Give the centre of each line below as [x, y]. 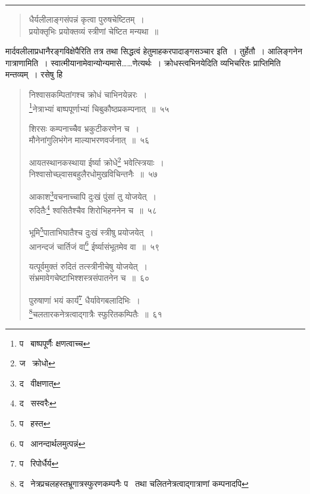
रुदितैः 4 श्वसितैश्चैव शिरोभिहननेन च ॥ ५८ [93, 209]
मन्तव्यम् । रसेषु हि [34, 74]
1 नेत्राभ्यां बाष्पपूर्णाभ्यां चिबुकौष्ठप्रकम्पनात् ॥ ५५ [99, 107]
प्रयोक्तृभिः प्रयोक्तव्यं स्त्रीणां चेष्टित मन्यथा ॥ [93, 31]
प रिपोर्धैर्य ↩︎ [39, 463]
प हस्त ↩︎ [35, 423]
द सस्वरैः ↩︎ [38, 403]
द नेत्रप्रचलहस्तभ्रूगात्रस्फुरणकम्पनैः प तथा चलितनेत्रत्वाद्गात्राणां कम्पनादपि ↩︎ [134, 483]
